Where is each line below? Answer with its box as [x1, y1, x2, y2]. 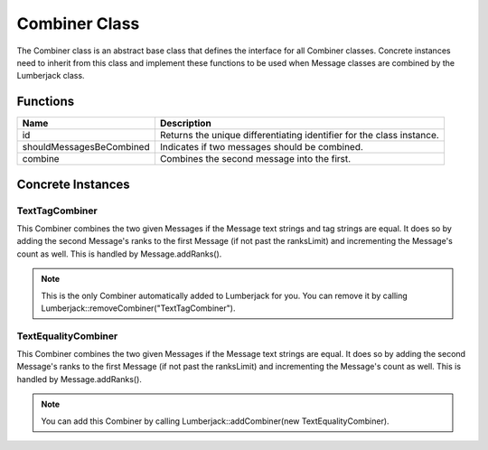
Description [159, 117, 211, 130]
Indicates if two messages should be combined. [159, 141, 363, 154]
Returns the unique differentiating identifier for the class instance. [159, 129, 440, 142]
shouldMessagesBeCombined [22, 141, 150, 154]
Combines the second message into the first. [159, 153, 352, 165]
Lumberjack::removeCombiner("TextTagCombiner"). [41, 303, 236, 314]
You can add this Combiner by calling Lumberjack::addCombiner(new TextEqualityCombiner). [41, 416, 389, 427]
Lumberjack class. [16, 70, 85, 81]
